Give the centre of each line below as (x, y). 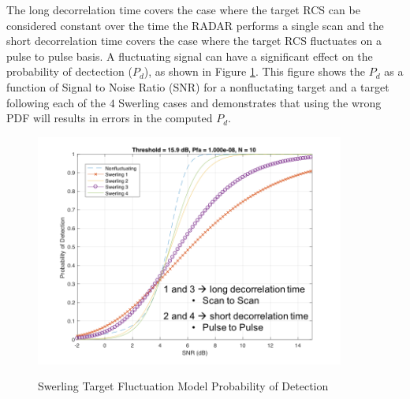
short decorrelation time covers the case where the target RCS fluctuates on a (194, 41)
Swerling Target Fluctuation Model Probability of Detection (183, 386)
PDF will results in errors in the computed (110, 118)
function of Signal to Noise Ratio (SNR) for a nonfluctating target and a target (198, 86)
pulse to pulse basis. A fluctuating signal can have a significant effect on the (190, 56)
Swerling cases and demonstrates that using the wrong (250, 102)
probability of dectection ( (69, 71)
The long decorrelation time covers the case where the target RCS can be (183, 9)
